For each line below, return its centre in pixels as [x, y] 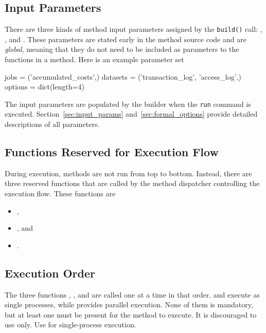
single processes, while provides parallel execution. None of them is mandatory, [129, 304]
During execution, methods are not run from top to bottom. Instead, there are [128, 173]
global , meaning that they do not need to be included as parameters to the [122, 49]
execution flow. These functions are [60, 193]
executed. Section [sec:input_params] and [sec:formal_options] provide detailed [131, 114]
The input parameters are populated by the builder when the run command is [128, 104]
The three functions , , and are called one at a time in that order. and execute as [132, 294]
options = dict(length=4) [45, 87]
